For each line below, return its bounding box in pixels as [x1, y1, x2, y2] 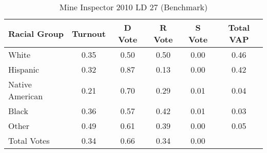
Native [8, 78, 32, 90]
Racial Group [8, 27, 64, 39]
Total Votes [8, 135, 50, 146]
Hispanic [8, 63, 40, 75]
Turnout [72, 27, 106, 39]
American [8, 90, 43, 102]
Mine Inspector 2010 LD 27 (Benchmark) [59, 1, 208, 13]
